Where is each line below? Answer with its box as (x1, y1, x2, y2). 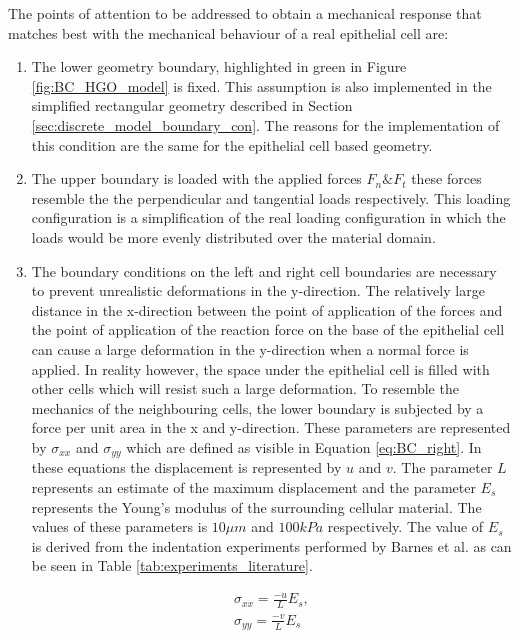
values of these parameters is (31, 516, 208, 537)
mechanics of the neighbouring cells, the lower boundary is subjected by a (31, 397, 484, 418)
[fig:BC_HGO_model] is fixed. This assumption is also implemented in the (31, 75, 492, 96)
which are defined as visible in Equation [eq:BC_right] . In (126, 436, 482, 457)
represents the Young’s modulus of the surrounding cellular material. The (31, 496, 482, 517)
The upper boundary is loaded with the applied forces (31, 168, 362, 189)
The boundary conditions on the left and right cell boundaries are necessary (31, 260, 497, 281)
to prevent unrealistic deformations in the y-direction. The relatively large (31, 280, 485, 301)
